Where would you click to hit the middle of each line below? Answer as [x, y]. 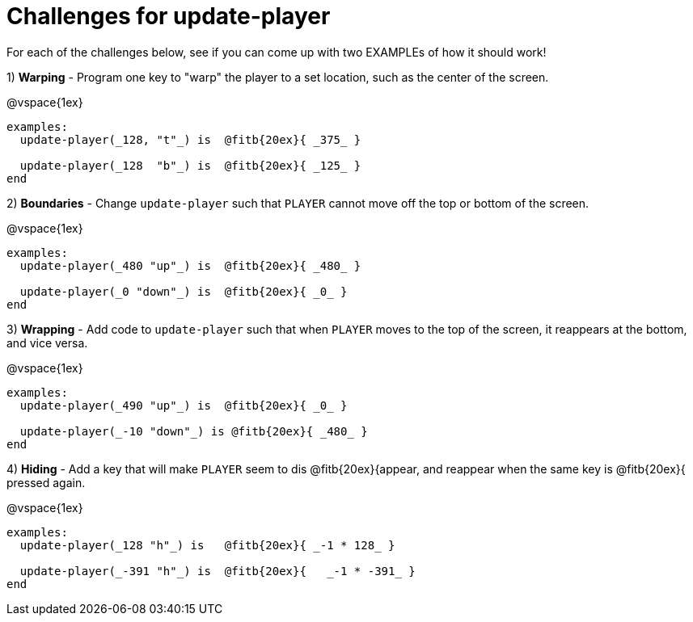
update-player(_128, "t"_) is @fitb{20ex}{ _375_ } [190, 139]
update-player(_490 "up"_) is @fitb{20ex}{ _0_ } [184, 405]
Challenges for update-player [169, 16]
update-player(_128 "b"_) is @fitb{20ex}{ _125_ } [190, 165]
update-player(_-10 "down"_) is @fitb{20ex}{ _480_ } [194, 431]
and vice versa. [47, 343]
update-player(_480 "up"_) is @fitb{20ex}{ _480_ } [190, 265]
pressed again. [46, 482]
